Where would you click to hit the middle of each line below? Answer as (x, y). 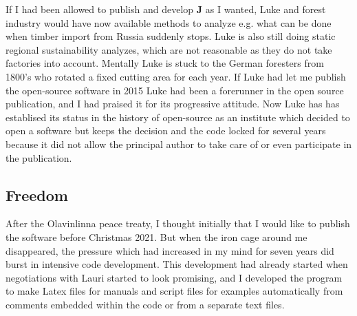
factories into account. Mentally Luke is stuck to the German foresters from (165, 63)
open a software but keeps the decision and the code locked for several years (166, 130)
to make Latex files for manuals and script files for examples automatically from (174, 291)
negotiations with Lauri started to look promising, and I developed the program (174, 277)
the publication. (39, 157)
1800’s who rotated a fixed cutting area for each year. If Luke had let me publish (176, 76)
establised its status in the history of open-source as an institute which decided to (178, 117)
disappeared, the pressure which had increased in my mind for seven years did (170, 250)
